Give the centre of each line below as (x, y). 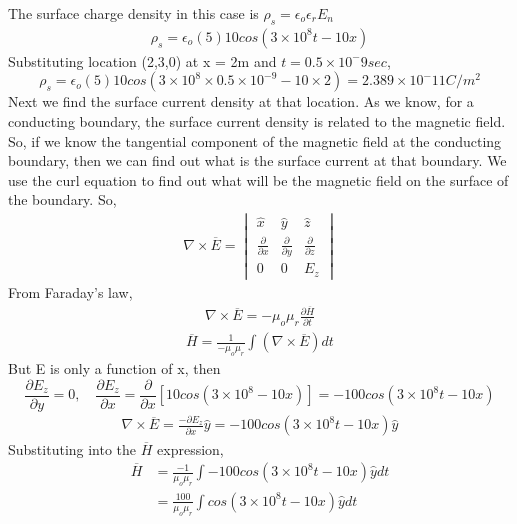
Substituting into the (72, 448)
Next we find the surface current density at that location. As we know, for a (241, 101)
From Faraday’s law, (70, 291)
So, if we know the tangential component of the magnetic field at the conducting (255, 140)
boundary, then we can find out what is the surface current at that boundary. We (257, 160)
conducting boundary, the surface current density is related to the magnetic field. (257, 121)
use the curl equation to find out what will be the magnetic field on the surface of (258, 179)
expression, (190, 448)
